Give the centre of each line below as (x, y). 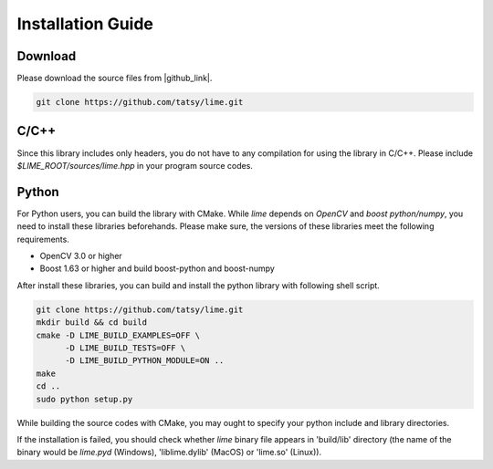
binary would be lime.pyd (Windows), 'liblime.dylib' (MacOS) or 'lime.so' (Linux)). (169, 453)
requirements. (43, 239)
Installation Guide (85, 24)
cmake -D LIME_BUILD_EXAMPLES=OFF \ (118, 335)
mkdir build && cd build (92, 323)
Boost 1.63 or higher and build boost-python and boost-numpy (157, 268)
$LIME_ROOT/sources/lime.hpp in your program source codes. (135, 165)
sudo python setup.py (84, 399)
